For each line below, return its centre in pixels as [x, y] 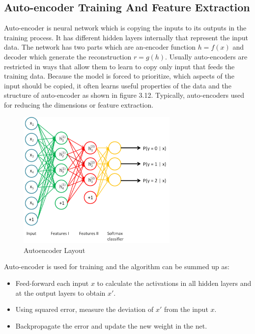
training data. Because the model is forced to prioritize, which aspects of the [119, 76]
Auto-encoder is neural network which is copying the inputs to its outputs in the [125, 28]
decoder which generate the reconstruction [68, 56]
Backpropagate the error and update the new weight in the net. [111, 325]
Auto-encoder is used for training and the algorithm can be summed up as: [117, 266]
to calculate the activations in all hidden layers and [174, 283]
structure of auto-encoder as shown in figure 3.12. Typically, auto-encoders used [124, 95]
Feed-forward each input [52, 283]
